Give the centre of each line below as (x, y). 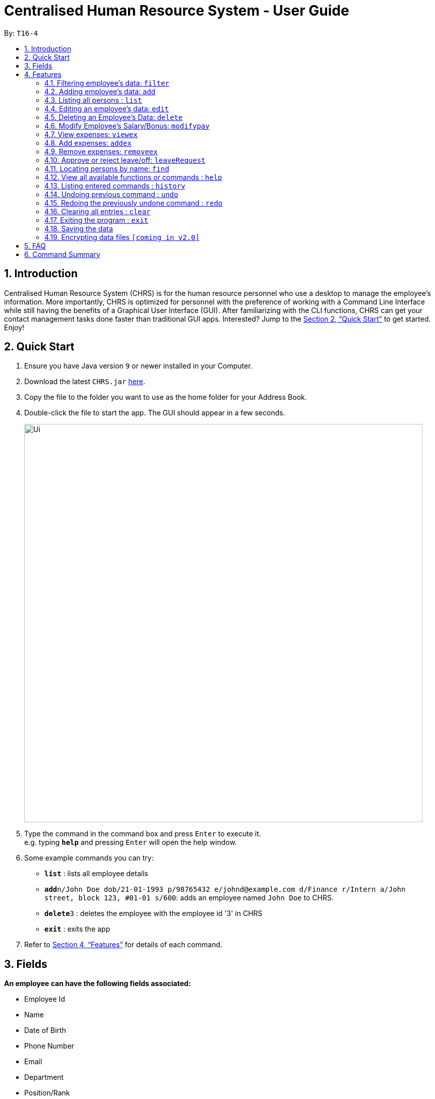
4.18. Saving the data (79, 228)
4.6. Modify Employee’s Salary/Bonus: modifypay (127, 126)
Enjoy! (14, 327)
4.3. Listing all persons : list (93, 100)
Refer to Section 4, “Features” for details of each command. (123, 945)
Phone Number (49, 1046)
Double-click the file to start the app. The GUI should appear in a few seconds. (155, 413)
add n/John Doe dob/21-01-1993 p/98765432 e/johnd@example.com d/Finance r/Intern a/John (225, 890)
